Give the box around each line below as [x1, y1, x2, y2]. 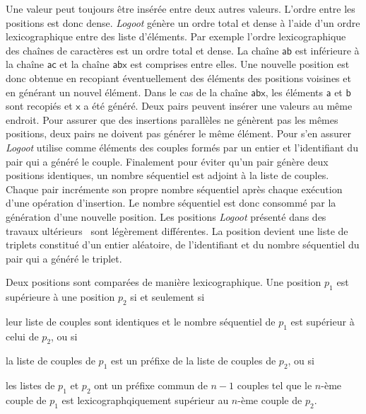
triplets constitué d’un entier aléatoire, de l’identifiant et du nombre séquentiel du [6, 237, 360, 252]
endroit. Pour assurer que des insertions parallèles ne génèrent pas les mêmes [6, 112, 338, 127]
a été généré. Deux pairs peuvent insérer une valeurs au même [83, 98, 353, 113]
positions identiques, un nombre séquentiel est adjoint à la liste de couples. [6, 168, 329, 183]
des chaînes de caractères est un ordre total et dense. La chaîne [6, 42, 279, 57]
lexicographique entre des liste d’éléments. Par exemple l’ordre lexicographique [6, 29, 346, 44]
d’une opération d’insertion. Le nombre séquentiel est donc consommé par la [6, 195, 336, 210]
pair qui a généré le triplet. [6, 251, 122, 265]
